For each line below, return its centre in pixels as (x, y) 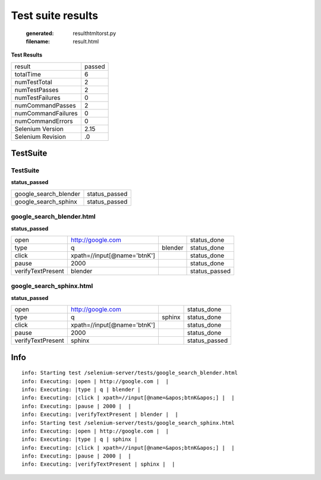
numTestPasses (37, 90)
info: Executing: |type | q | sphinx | (80, 439)
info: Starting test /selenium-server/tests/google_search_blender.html (130, 373)
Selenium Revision (40, 137)
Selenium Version (39, 129)
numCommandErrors (44, 121)
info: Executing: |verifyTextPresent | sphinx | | (98, 464)
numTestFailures (37, 97)
